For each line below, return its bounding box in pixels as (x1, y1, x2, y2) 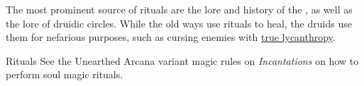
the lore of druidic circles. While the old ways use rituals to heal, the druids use (6, 16, 352, 30)
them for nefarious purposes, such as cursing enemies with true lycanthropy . (6, 30, 336, 44)
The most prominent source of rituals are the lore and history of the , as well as (6, 2, 353, 16)
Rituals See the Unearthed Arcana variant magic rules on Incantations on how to (6, 53, 359, 68)
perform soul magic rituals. (6, 67, 123, 82)
